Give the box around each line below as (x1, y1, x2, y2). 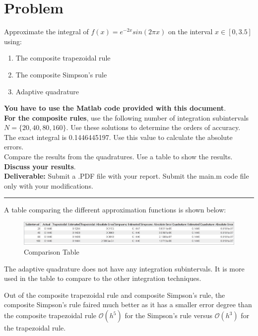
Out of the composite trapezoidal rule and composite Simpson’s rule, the (4, 289, 225, 300)
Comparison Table (24, 247, 79, 257)
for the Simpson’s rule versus (125, 310, 213, 320)
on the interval (168, 26, 213, 37)
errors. (4, 141, 24, 152)
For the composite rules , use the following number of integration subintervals (4, 112, 249, 123)
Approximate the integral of (4, 26, 89, 37)
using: (4, 36, 22, 46)
